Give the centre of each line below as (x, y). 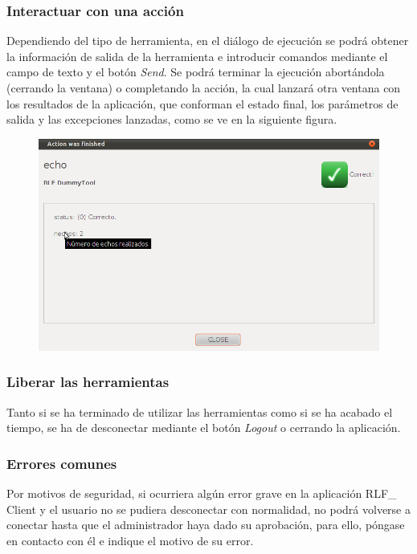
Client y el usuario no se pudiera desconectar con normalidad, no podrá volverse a (208, 509)
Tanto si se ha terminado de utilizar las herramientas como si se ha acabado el (200, 411)
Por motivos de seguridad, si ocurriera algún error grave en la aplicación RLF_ (202, 493)
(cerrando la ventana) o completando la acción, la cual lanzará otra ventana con (204, 88)
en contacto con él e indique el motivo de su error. (130, 540)
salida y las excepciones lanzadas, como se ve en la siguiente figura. (172, 119)
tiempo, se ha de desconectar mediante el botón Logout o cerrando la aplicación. (204, 428)
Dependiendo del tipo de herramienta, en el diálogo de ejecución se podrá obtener (208, 41)
